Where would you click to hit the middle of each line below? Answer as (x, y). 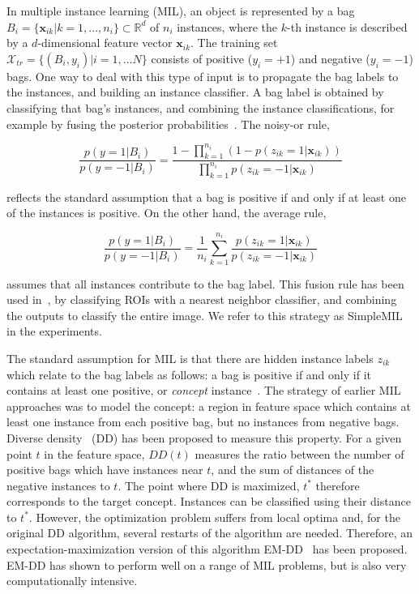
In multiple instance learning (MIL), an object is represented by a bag (181, 11)
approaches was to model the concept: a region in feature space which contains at (209, 406)
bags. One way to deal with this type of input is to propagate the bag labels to (203, 76)
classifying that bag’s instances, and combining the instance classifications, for (201, 107)
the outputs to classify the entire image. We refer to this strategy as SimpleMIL (205, 315)
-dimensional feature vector (105, 43)
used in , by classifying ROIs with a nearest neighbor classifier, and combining (202, 299)
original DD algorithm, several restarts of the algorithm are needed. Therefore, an (210, 533)
